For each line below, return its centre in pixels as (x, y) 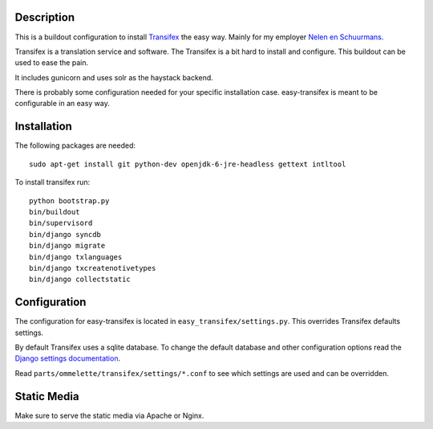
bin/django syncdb (65, 234)
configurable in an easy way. (62, 104)
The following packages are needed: (75, 145)
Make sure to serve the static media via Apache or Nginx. (109, 415)
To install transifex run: (53, 182)
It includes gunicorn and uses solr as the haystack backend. (114, 77)
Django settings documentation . (67, 358)
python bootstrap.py (69, 200)
